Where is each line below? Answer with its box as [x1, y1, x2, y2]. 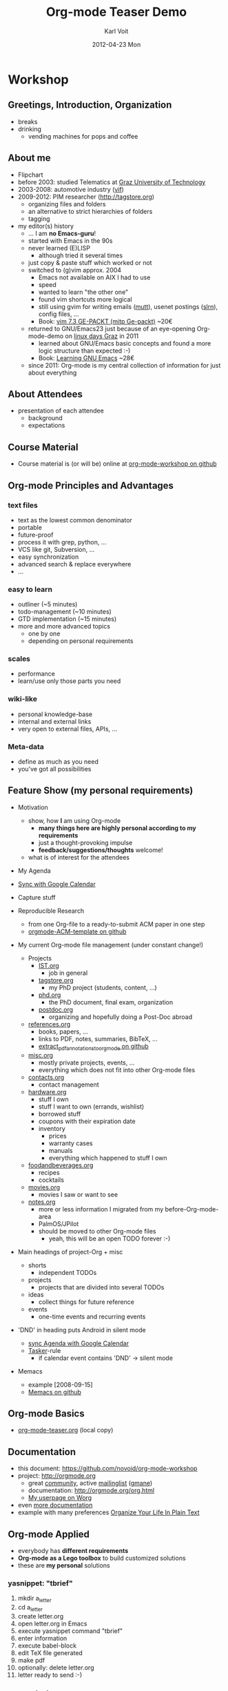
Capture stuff [17, 893, 56, 901]
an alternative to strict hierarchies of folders [28, 207, 153, 215]
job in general [48, 969, 88, 977]
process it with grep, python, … [17, 537, 107, 546]
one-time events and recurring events [38, 1312, 146, 1321]
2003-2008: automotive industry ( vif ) [17, 185, 125, 193]
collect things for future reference [38, 1298, 135, 1306]
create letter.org [17, 1612, 64, 1620]
